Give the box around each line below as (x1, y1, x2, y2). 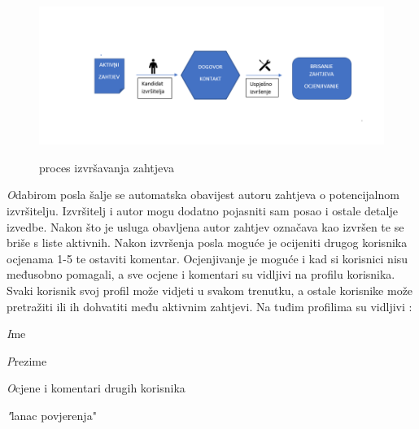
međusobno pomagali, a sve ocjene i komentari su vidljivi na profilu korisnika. (7, 266, 395, 283)
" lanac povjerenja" (7, 406, 97, 423)
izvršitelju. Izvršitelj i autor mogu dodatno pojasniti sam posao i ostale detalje (7, 201, 398, 219)
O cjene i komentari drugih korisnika (7, 379, 185, 396)
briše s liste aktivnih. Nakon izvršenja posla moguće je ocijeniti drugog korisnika (7, 234, 408, 251)
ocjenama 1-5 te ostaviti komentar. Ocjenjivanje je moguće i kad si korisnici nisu (7, 249, 408, 266)
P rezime (7, 352, 47, 369)
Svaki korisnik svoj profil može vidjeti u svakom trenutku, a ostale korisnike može (7, 281, 413, 298)
